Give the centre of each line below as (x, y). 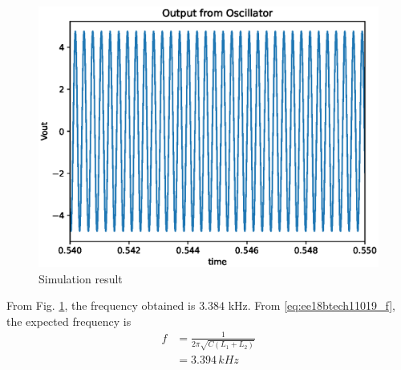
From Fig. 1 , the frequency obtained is (101, 305)
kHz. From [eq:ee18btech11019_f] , (312, 305)
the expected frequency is (69, 321)
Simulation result (81, 278)
